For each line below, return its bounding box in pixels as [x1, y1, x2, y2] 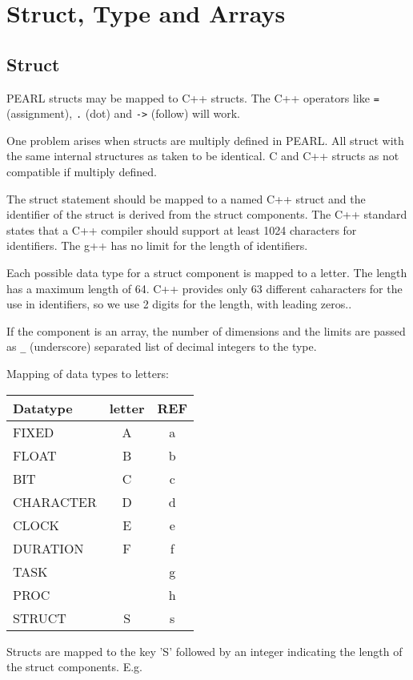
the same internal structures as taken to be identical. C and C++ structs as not [6, 147, 399, 164]
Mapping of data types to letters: [6, 365, 169, 382]
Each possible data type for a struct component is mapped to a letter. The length [6, 264, 407, 281]
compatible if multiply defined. [6, 163, 157, 180]
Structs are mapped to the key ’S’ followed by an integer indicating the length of [6, 642, 403, 659]
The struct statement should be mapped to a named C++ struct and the [6, 190, 366, 207]
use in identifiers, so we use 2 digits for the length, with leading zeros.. [6, 296, 352, 312]
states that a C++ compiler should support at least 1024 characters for [6, 221, 357, 238]
